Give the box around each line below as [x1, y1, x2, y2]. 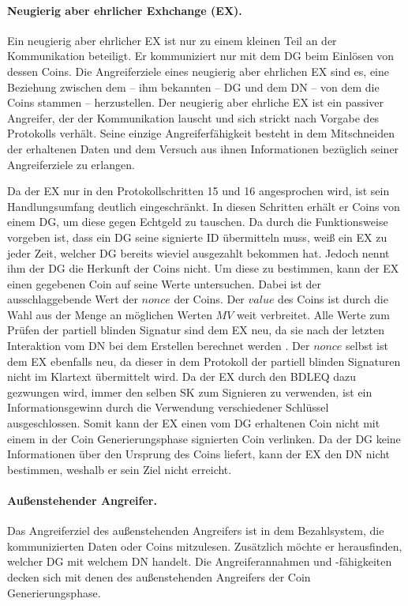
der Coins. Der [174, 291, 245, 307]
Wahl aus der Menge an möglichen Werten [7, 306, 212, 322]
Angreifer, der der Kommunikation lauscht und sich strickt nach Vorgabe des [7, 109, 380, 126]
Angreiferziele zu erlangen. [7, 156, 135, 172]
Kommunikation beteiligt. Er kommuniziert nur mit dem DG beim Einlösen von [7, 47, 395, 64]
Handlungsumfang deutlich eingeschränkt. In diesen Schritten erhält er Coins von [7, 198, 400, 214]
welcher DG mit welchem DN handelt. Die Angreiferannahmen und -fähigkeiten [7, 553, 392, 570]
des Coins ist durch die [278, 291, 388, 307]
